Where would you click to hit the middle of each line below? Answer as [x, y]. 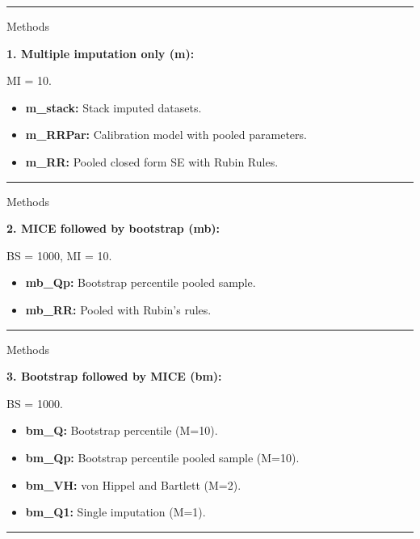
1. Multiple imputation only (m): [101, 53]
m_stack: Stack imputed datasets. [113, 107]
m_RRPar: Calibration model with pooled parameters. [166, 135]
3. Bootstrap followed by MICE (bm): [114, 376]
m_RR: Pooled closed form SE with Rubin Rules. [152, 161]
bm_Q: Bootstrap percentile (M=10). [122, 430]
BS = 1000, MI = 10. [59, 255]
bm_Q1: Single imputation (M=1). [115, 512]
